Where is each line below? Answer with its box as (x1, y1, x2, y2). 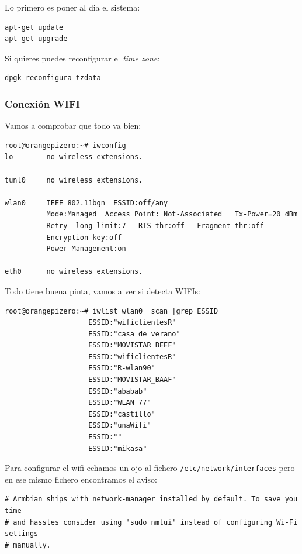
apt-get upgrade (5, 35, 68, 43)
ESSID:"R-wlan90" (88, 364, 155, 373)
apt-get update (5, 23, 64, 32)
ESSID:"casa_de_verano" (88, 329, 180, 338)
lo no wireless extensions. (5, 153, 143, 161)
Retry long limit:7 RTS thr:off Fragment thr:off (46, 221, 264, 230)
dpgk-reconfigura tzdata (5, 74, 101, 82)
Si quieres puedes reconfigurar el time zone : (5, 51, 160, 64)
